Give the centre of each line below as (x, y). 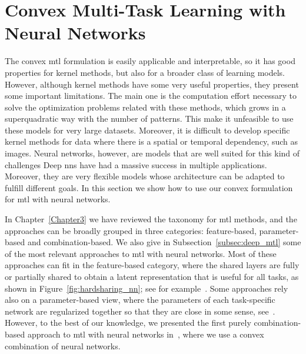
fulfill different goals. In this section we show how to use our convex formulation (149, 187)
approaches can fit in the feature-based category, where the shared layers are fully (152, 265)
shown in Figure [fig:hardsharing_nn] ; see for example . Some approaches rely (147, 288)
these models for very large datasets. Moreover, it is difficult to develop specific (147, 130)
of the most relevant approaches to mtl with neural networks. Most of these (141, 253)
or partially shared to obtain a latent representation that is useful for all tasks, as (152, 276)
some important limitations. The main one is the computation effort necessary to (151, 96)
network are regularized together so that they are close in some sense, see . (140, 311)
